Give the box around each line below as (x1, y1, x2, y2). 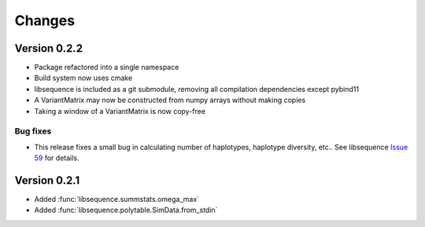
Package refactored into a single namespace (34, 63, 179, 72)
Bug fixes (14, 126, 52, 137)
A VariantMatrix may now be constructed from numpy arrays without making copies (34, 95, 306, 105)
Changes (14, 12, 75, 29)
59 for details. (34, 153, 79, 163)
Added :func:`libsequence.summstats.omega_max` (34, 195, 200, 204)
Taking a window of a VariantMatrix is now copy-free (34, 106, 206, 115)
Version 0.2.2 (14, 42, 83, 55)
